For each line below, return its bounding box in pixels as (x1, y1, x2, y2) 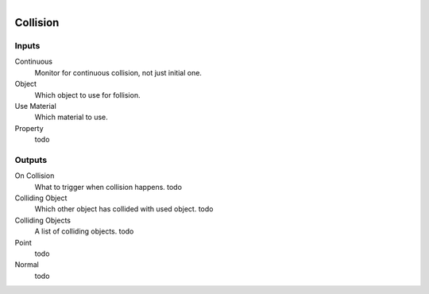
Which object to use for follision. (34, 90, 141, 99)
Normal (14, 260, 39, 269)
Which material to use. (34, 112, 109, 122)
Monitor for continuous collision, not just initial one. (34, 68, 203, 77)
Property (14, 123, 44, 133)
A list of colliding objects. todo (34, 226, 134, 236)
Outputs (14, 154, 48, 165)
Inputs (14, 40, 41, 51)
